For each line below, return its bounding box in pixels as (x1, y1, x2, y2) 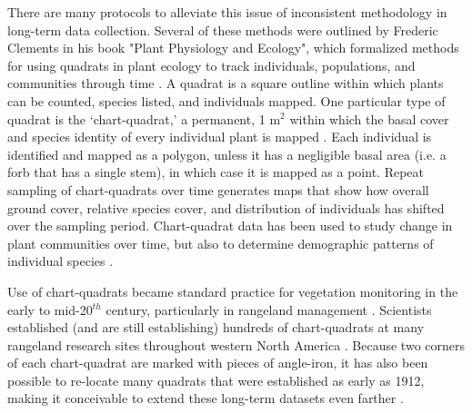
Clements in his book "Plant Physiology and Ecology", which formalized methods (7, 38, 459, 57)
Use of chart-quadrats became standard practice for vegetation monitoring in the (7, 281, 458, 300)
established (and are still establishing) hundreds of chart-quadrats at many (7, 318, 425, 337)
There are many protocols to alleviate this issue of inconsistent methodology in (7, 3, 447, 21)
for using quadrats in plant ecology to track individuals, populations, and (7, 55, 416, 74)
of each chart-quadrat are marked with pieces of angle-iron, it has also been (7, 353, 428, 372)
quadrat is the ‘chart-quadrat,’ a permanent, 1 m (7, 109, 281, 128)
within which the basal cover (289, 109, 449, 128)
